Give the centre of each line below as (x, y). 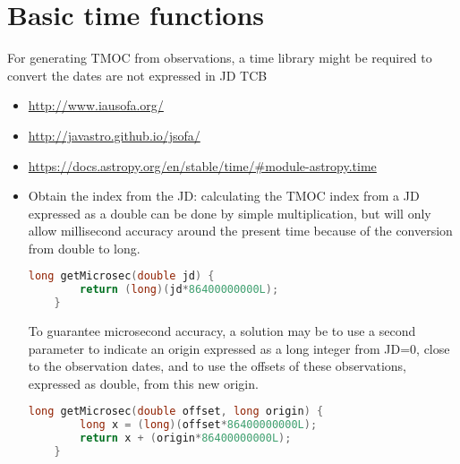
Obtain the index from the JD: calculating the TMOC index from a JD (224, 196)
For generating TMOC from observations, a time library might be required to (220, 58)
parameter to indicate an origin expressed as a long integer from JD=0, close (239, 348)
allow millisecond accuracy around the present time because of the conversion (240, 231)
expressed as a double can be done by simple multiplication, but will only (230, 213)
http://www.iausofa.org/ (96, 105)
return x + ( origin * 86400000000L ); (186, 438)
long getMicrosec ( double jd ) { (121, 276)
